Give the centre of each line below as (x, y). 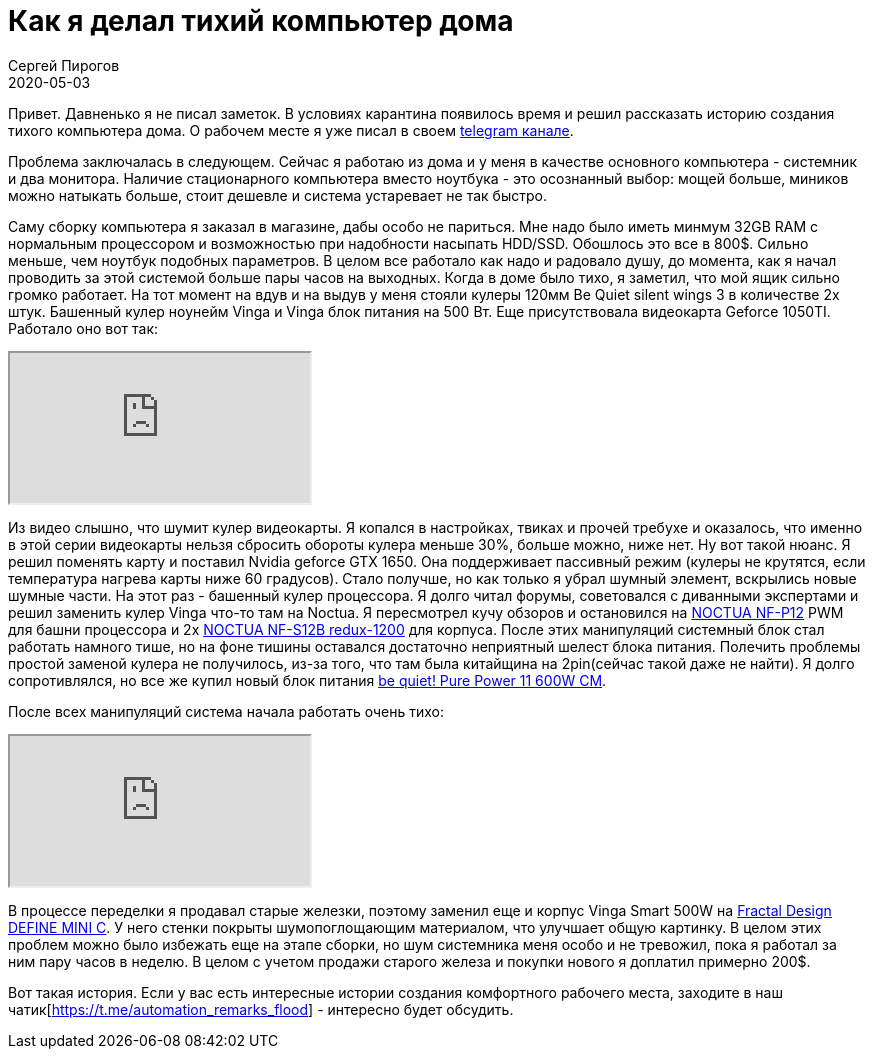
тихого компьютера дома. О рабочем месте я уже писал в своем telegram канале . (291, 130)
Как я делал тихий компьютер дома (261, 21)
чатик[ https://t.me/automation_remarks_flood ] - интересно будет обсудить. (261, 1009)
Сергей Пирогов (64, 65)
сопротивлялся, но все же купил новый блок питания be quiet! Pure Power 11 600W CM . (307, 680)
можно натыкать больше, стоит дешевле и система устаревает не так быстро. (277, 195)
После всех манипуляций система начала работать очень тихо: (226, 711)
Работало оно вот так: (83, 328)
